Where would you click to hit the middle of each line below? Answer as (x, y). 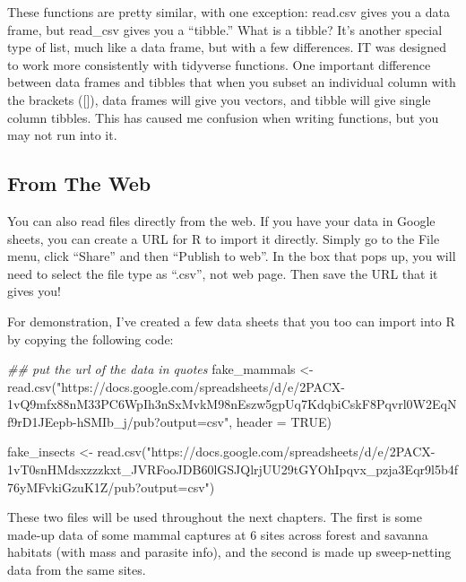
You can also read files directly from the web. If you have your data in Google (221, 220)
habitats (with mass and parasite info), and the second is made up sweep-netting (229, 552)
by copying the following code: (91, 339)
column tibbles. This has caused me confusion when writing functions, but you (223, 117)
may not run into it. (62, 135)
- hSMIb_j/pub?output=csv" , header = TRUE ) (202, 421)
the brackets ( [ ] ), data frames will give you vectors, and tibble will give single (219, 99)
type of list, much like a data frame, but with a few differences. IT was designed (227, 47)
